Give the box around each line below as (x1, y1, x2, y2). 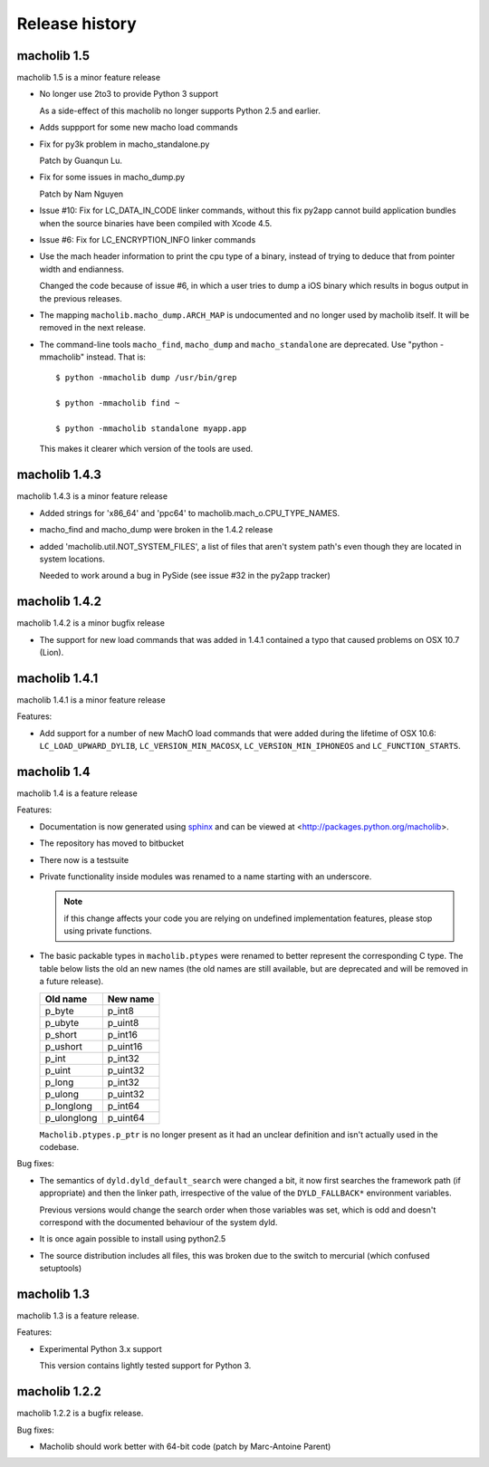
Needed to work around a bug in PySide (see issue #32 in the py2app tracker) (39, 570, 331, 581)
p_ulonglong (44, 1111, 98, 1124)
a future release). (39, 976, 104, 987)
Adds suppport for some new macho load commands (39, 122, 239, 133)
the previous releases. (39, 292, 122, 303)
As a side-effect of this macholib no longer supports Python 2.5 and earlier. (39, 105, 321, 116)
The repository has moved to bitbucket (39, 838, 185, 849)
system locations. (39, 553, 106, 564)
